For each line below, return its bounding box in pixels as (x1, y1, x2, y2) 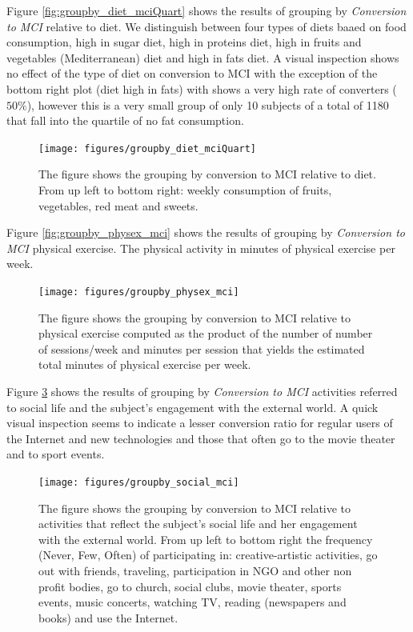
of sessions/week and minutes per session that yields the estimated (38, 340, 365, 357)
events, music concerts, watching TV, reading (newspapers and (38, 594, 347, 610)
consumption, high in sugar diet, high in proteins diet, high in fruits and (6, 34, 362, 50)
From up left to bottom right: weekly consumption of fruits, (38, 182, 332, 198)
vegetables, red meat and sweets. (38, 197, 198, 214)
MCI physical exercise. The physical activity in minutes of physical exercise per (6, 239, 395, 256)
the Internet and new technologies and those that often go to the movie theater (6, 430, 395, 446)
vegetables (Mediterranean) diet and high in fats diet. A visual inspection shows (6, 49, 399, 66)
